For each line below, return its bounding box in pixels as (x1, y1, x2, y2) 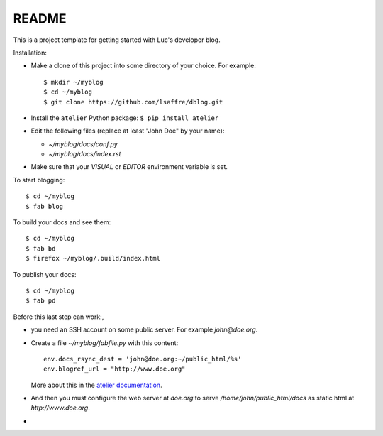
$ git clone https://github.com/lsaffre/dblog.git (43, 98, 223, 106)
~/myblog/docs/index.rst (48, 150, 121, 158)
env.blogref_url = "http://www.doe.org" (43, 365, 186, 373)
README (13, 11, 67, 26)
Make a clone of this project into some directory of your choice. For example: (30, 61, 257, 70)
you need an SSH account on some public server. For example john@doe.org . (30, 325, 258, 334)
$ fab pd (26, 297, 56, 305)
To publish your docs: (13, 270, 77, 278)
